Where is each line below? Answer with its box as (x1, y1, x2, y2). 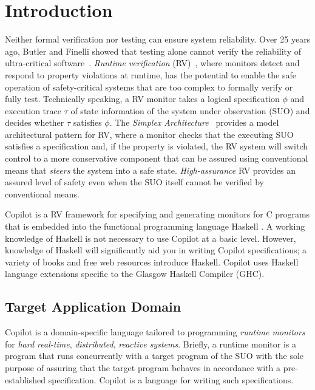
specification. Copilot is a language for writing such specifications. (48, 373, 294, 386)
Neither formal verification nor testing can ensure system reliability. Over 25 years (5, 33, 311, 46)
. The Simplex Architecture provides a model (109, 116, 279, 129)
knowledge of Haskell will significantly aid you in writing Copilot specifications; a (5, 244, 307, 256)
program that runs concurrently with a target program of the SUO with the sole (5, 349, 304, 362)
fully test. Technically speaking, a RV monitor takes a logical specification (5, 92, 280, 105)
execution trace (5, 104, 61, 117)
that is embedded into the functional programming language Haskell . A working (5, 220, 305, 233)
